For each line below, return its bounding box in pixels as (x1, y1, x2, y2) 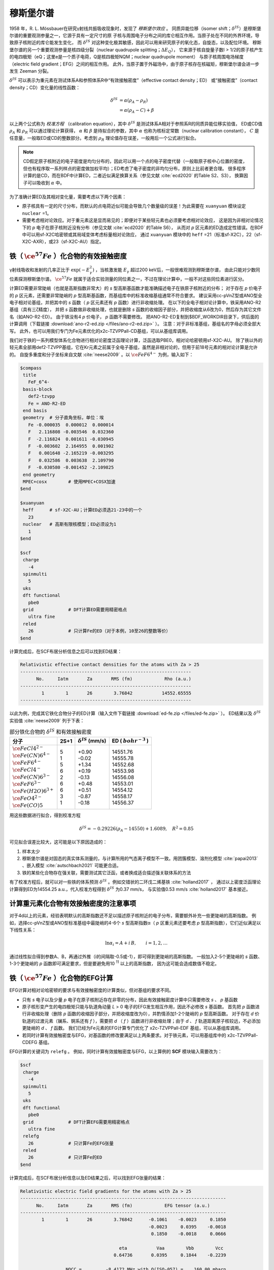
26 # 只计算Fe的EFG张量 (28, 1140, 114, 1146)
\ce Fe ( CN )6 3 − (12, 773, 50, 780)
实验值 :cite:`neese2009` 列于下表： (9, 717, 85, 723)
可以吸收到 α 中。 (27, 179, 65, 185)
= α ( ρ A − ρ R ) (119, 97, 148, 104)
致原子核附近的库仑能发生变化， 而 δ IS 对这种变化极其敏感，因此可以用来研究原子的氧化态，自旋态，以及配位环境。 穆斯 (9, 39, 262, 46)
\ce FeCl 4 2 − (12, 744, 43, 752)
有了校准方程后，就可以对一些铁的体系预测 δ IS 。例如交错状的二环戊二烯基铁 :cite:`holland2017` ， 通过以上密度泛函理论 (9, 878, 261, 885)
